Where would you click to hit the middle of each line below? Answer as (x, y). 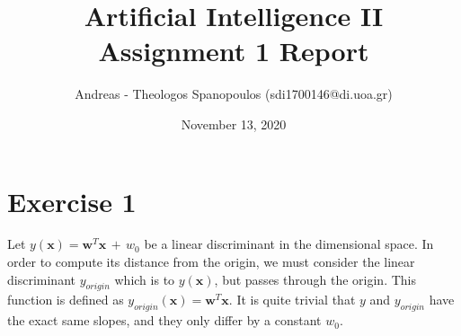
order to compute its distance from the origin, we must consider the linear (211, 262)
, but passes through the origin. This (315, 279)
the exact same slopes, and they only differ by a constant (164, 320)
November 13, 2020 (234, 124)
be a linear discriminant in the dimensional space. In (289, 244)
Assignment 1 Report (234, 51)
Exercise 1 (72, 201)
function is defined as (66, 300)
